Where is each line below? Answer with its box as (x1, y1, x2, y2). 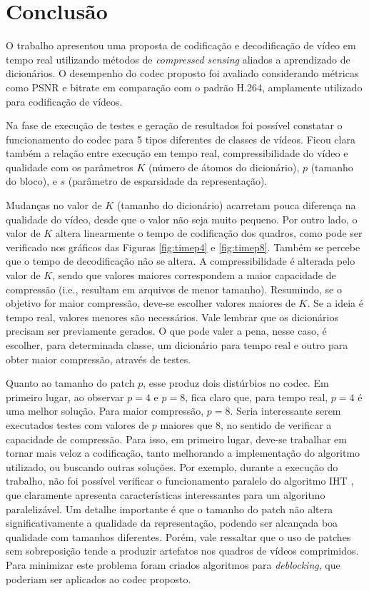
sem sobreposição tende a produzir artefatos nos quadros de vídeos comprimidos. (6, 543, 359, 558)
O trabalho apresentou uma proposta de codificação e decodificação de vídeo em (6, 38, 356, 53)
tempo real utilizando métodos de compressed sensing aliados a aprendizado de (6, 51, 350, 66)
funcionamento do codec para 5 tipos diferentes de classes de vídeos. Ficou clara (6, 131, 355, 146)
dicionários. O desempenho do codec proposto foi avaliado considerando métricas (6, 66, 359, 81)
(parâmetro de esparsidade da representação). (68, 173, 268, 188)
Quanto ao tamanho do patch (6, 375, 135, 390)
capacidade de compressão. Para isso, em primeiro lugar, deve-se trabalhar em (6, 431, 347, 446)
